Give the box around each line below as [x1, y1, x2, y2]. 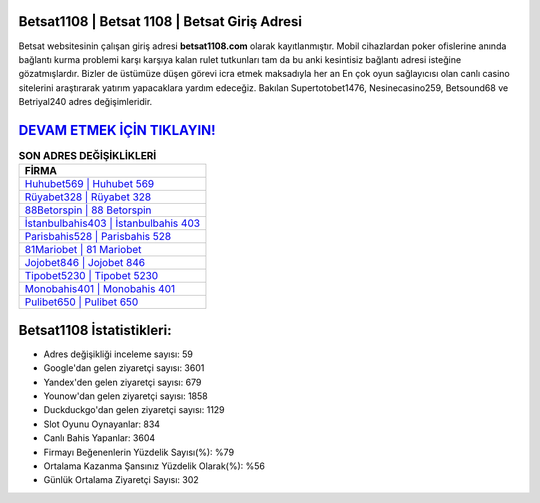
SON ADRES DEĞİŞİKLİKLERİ [18, 149, 157, 163]
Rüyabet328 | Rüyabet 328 [24, 190, 152, 204]
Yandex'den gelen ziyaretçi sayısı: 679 [43, 376, 202, 388]
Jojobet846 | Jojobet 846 [24, 256, 145, 270]
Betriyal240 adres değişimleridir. [18, 96, 153, 108]
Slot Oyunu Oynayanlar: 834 [43, 418, 160, 430]
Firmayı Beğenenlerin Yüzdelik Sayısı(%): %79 [43, 446, 235, 458]
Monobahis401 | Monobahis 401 [24, 282, 176, 296]
